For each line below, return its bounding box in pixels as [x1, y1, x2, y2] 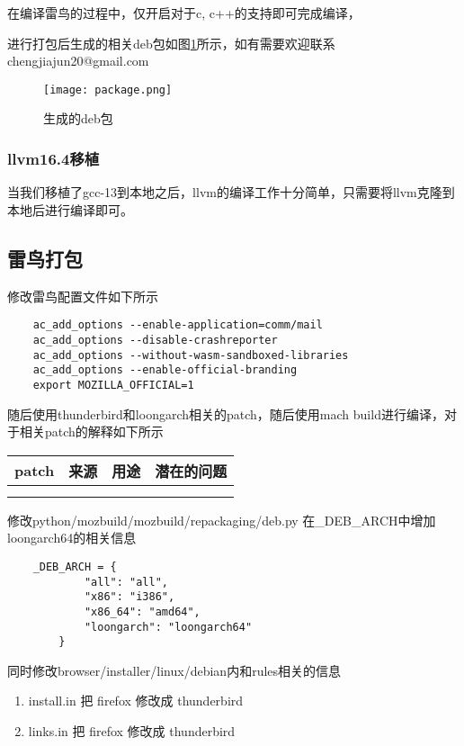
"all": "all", [84, 575, 168, 589]
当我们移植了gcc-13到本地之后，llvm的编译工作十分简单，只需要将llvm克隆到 [7, 183, 455, 202]
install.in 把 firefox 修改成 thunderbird [28, 691, 244, 710]
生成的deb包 [43, 109, 113, 128]
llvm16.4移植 [7, 147, 100, 169]
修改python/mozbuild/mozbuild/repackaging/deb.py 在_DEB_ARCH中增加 [7, 510, 436, 529]
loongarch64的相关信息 [7, 528, 137, 547]
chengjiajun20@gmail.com [7, 51, 149, 70]
